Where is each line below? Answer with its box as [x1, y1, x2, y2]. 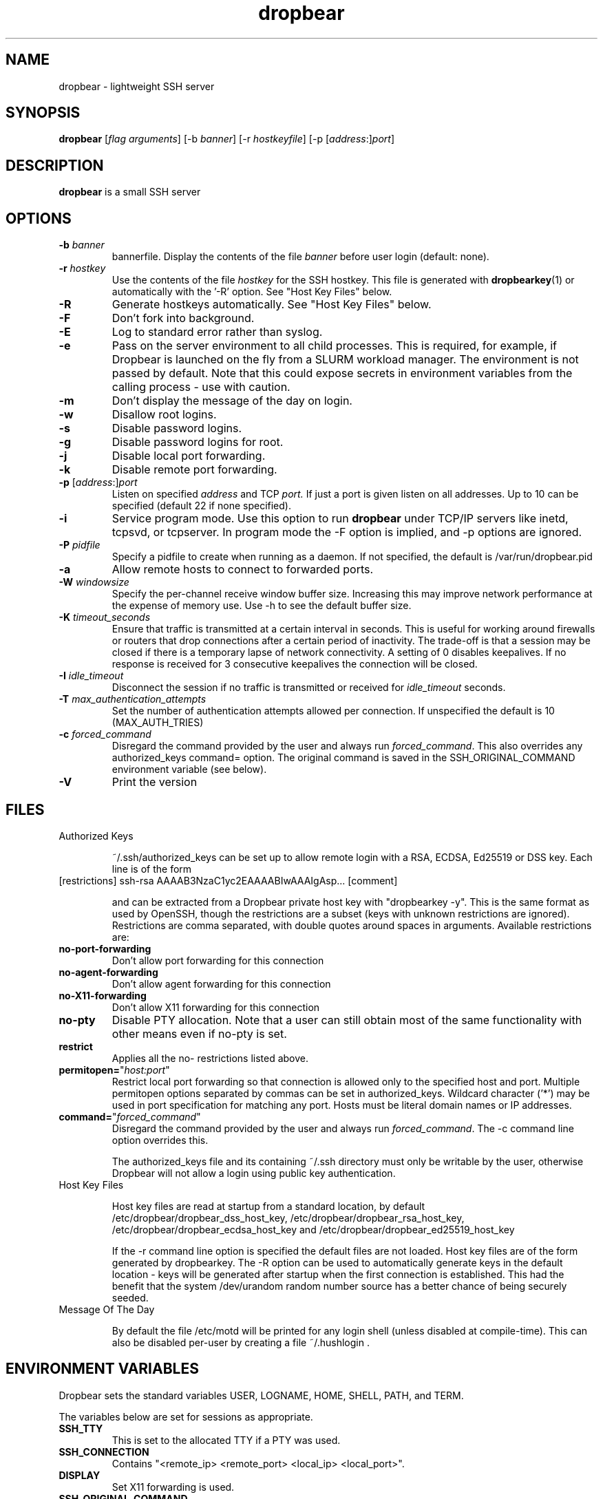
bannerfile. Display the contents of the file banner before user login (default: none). [112, 251, 489, 263]
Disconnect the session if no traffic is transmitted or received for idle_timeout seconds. [112, 681, 506, 694]
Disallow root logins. [112, 407, 217, 422]
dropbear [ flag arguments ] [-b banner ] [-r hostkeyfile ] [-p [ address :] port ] [59, 133, 394, 145]
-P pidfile [59, 539, 100, 551]
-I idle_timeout [59, 670, 124, 682]
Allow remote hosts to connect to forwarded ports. [112, 562, 374, 577]
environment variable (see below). [112, 763, 267, 776]
